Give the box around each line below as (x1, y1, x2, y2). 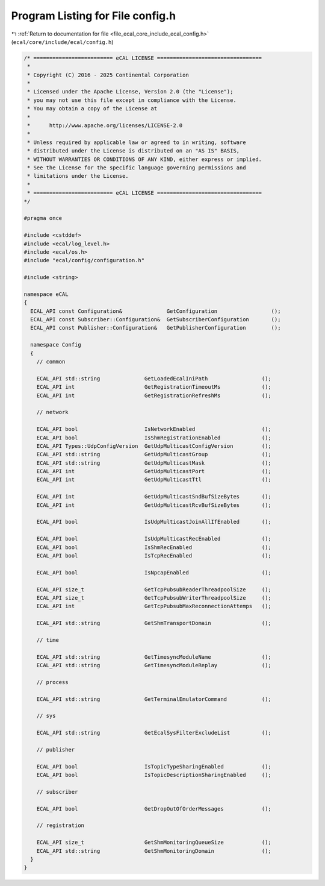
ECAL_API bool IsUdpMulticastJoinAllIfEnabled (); (36, 518, 272, 526)
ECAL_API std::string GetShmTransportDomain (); (36, 620, 272, 627)
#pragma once (23, 215, 63, 222)
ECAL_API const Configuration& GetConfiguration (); (30, 307, 281, 315)
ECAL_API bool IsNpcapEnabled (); (36, 569, 272, 576)
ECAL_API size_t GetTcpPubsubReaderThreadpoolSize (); (36, 586, 272, 593)
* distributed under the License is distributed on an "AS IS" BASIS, (27, 148, 240, 154)
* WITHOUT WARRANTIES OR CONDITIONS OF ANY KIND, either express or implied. (27, 156, 262, 163)
